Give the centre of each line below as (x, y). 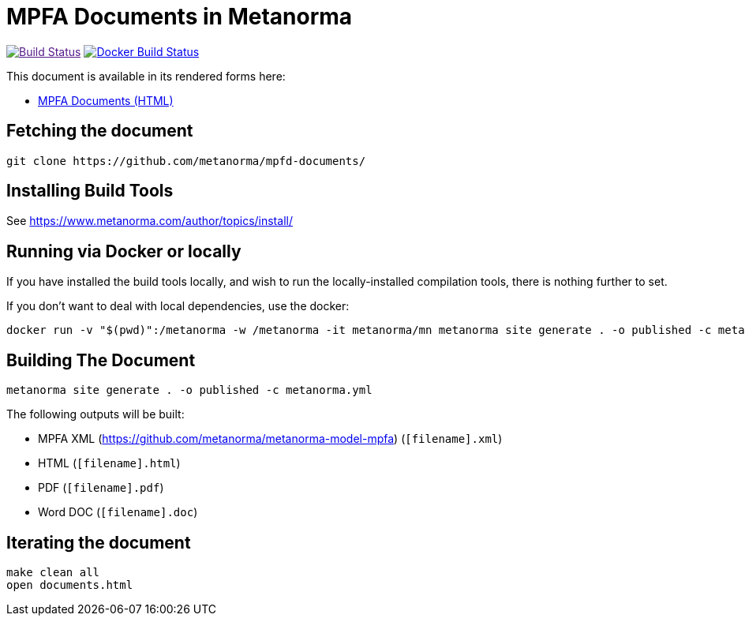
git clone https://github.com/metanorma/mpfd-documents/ (186, 161)
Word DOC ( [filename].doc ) (118, 512)
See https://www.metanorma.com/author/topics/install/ (150, 221)
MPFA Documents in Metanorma (180, 17)
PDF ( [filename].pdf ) (101, 488)
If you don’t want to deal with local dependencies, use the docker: (178, 306)
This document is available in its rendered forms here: (146, 76)
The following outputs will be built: (95, 414)
